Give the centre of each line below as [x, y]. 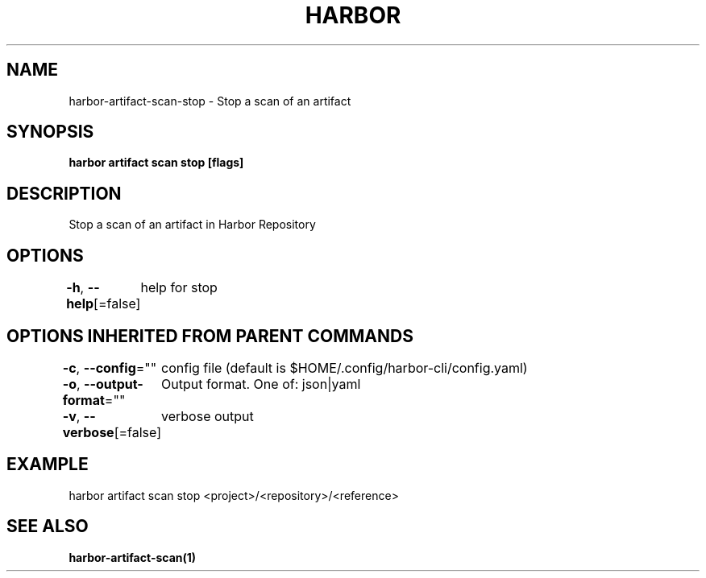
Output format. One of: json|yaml [261, 384]
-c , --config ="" [110, 367]
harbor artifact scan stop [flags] [156, 163]
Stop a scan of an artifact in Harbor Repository [192, 225]
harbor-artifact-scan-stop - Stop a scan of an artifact [210, 101]
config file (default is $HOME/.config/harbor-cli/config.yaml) [345, 367]
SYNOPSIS [50, 132]
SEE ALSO [48, 526]
